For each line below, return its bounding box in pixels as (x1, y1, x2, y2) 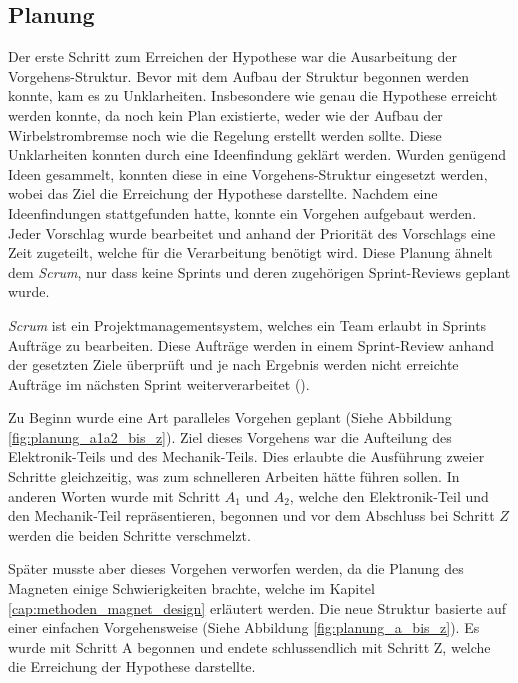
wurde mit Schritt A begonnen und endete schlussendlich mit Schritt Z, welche (8, 636, 491, 657)
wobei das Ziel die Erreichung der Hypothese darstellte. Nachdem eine (8, 183, 438, 204)
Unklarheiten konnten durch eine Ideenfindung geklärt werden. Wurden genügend (8, 144, 507, 165)
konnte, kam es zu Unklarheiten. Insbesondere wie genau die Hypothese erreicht (8, 85, 498, 106)
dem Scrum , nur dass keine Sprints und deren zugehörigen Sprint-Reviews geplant (8, 261, 511, 282)
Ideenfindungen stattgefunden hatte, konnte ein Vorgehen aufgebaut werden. (8, 202, 477, 223)
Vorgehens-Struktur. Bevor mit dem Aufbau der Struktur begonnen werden (8, 65, 470, 86)
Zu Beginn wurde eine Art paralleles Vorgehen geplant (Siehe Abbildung (8, 407, 452, 428)
